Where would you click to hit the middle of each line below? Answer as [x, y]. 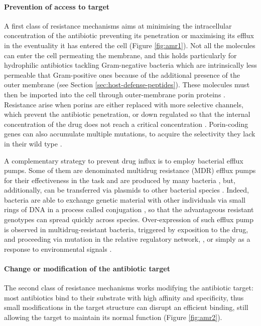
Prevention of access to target [57, 6]
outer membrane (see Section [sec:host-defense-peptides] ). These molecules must [127, 85]
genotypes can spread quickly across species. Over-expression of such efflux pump [129, 219]
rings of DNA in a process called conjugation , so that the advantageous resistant [129, 209]
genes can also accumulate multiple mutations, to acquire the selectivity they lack [130, 134]
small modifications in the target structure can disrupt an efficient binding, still [126, 307]
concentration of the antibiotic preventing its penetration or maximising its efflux [129, 35]
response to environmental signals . [58, 249]
